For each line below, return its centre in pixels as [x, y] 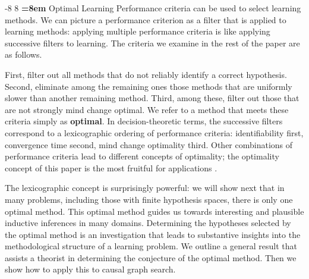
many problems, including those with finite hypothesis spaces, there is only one [149, 199]
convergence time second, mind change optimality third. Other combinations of [149, 144]
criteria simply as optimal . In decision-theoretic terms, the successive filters [144, 121]
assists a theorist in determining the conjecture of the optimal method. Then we [151, 257]
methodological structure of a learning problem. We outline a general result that [151, 246]
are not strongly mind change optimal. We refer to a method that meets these [147, 109]
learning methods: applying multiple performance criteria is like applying [138, 31]
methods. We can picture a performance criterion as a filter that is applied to [146, 19]
